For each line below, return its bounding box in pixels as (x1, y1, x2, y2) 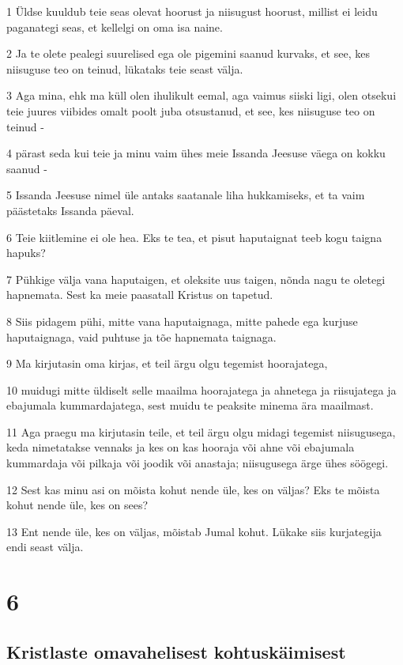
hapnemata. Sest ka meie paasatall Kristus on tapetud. (6, 286, 273, 303)
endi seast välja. (6, 538, 84, 555)
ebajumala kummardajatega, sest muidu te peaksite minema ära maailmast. (6, 397, 374, 414)
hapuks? (6, 244, 46, 261)
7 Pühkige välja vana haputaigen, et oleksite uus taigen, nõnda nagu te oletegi (6, 270, 386, 287)
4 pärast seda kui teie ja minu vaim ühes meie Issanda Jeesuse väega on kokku (6, 145, 386, 161)
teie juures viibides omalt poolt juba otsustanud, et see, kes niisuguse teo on (6, 102, 375, 119)
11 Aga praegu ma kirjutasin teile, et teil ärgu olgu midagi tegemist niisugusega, (6, 423, 396, 440)
